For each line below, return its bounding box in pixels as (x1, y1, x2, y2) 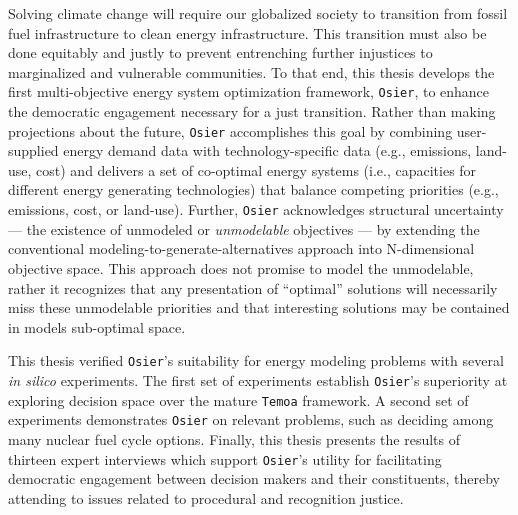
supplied (8, 140, 59, 161)
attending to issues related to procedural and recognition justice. (8, 487, 404, 508)
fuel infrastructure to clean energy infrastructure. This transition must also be (8, 22, 487, 43)
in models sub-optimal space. (8, 316, 186, 337)
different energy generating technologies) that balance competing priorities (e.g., (8, 179, 499, 200)
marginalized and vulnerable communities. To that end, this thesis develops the (8, 61, 495, 82)
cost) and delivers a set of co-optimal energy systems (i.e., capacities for (36, 159, 477, 180)
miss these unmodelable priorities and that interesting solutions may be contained (8, 297, 510, 318)
